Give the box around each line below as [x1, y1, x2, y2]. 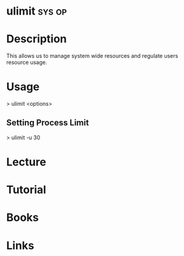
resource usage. [6, 59, 48, 66]
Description [6, 32, 67, 46]
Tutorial [6, 183, 47, 197]
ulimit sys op [6, 4, 67, 18]
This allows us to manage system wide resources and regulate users [6, 52, 179, 60]
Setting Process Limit [6, 117, 90, 128]
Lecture [6, 155, 47, 169]
